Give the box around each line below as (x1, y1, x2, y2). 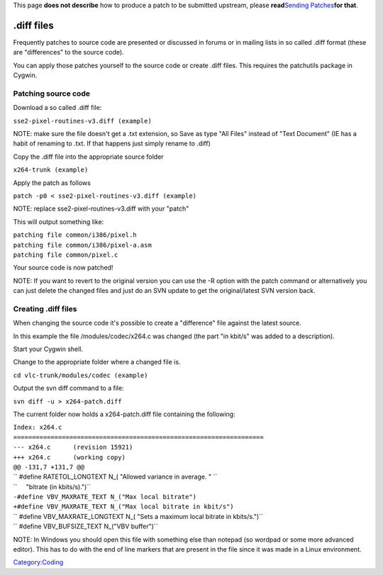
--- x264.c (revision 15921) (13, 443, 133, 452)
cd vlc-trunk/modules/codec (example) (13, 371, 148, 379)
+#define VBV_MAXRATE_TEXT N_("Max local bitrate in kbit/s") (13, 503, 234, 510)
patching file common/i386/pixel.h (13, 231, 138, 239)
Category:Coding (13, 558, 64, 566)
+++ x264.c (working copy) (13, 453, 126, 461)
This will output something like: (13, 217, 104, 226)
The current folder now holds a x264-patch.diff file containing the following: (13, 410, 235, 418)
